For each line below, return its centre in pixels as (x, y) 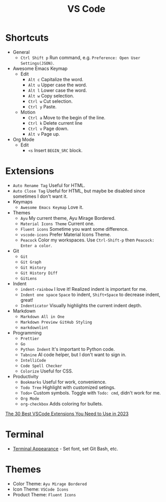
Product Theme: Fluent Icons (44, 494)
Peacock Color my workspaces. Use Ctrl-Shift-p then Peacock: (87, 240)
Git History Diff (39, 273)
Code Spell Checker (41, 366)
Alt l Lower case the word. (58, 90)
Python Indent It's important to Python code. (68, 349)
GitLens (29, 278)
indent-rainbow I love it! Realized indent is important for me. (84, 289)
